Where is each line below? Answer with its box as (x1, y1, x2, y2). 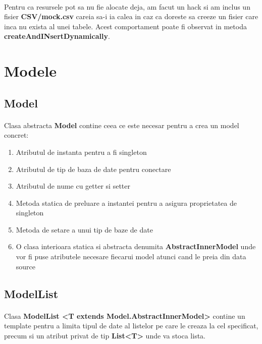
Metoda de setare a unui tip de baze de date (16, 224, 153, 235)
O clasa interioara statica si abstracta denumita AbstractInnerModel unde (16, 241, 256, 252)
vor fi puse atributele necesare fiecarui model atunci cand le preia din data (16, 251, 246, 262)
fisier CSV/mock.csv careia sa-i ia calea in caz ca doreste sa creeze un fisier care (4, 11, 258, 22)
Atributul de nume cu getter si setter (16, 181, 130, 191)
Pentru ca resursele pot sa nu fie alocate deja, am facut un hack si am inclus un (4, 1, 250, 12)
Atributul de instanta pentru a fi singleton (16, 146, 147, 157)
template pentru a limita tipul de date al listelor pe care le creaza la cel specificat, (4, 320, 258, 331)
